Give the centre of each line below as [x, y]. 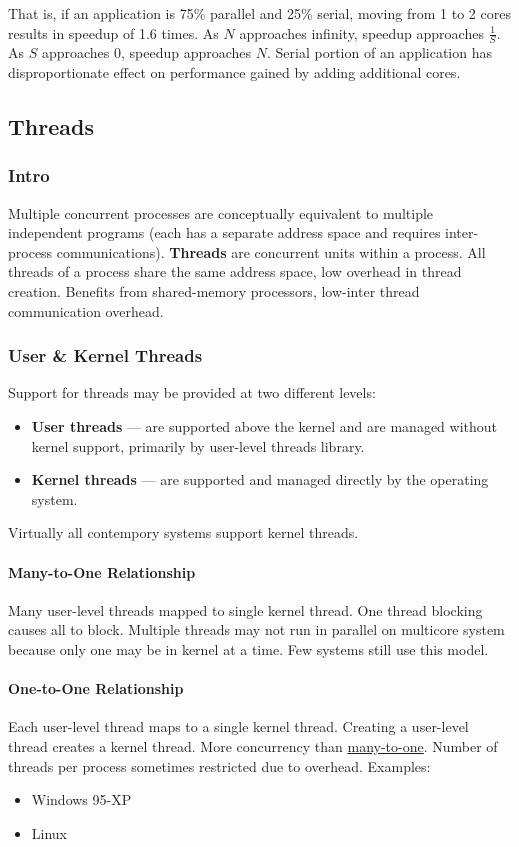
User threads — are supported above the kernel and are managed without [264, 425]
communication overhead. [86, 310]
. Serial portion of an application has [379, 52]
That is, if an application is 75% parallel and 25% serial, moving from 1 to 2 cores [259, 13]
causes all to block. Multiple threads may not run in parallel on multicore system [256, 629]
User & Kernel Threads [105, 355]
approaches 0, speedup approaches [146, 52]
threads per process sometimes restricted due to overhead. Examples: [219, 765]
